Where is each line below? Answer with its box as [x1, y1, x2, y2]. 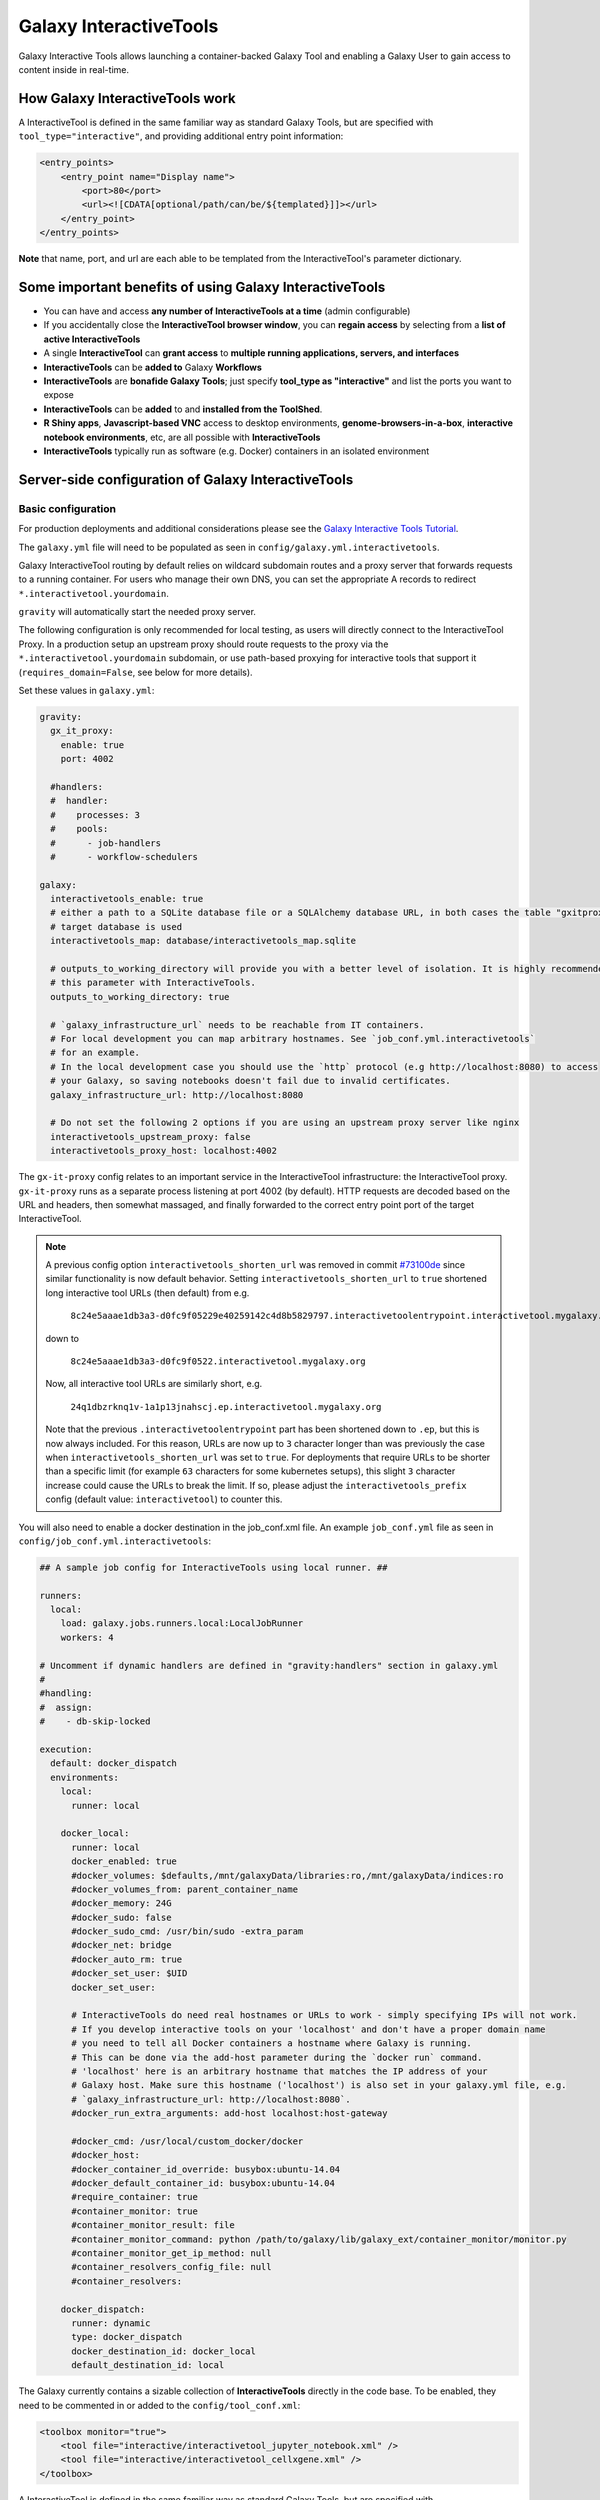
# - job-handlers [50, 837, 162, 849]
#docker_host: [71, 2150, 140, 2161]
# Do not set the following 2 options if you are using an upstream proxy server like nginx [50, 1117, 520, 1129]
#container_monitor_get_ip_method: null [71, 2248, 272, 2259]
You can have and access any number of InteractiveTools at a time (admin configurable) [43, 305, 411, 317]
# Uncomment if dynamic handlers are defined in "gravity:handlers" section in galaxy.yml [39, 1660, 499, 1671]
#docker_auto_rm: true [71, 1953, 183, 1965]
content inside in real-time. [18, 63, 130, 75]
